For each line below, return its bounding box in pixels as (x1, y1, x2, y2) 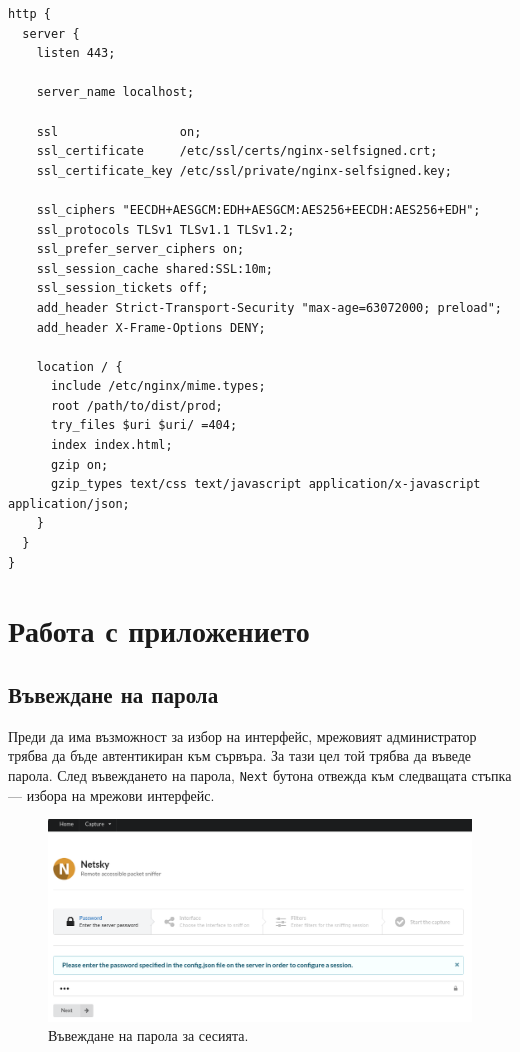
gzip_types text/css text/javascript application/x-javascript (50, 477, 481, 492)
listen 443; (36, 46, 116, 61)
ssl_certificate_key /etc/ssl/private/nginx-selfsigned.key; (36, 163, 452, 178)
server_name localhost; (36, 85, 195, 100)
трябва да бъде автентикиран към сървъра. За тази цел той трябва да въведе (8, 745, 472, 766)
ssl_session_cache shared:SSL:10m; (36, 261, 273, 276)
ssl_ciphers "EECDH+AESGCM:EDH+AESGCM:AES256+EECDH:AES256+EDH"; (36, 202, 481, 217)
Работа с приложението (8, 610, 310, 651)
